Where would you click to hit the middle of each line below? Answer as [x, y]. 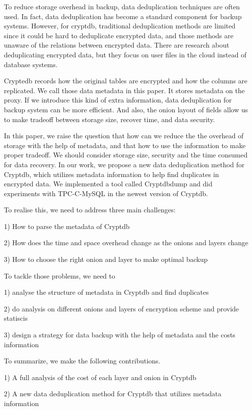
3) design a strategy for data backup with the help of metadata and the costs [120, 335]
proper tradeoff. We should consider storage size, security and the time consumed [126, 155]
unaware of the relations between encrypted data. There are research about [117, 45]
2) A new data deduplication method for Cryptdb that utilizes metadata [113, 394]
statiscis [16, 318]
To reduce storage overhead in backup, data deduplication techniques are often [122, 6]
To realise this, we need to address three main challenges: [90, 210]
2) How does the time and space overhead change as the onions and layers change [126, 243]
